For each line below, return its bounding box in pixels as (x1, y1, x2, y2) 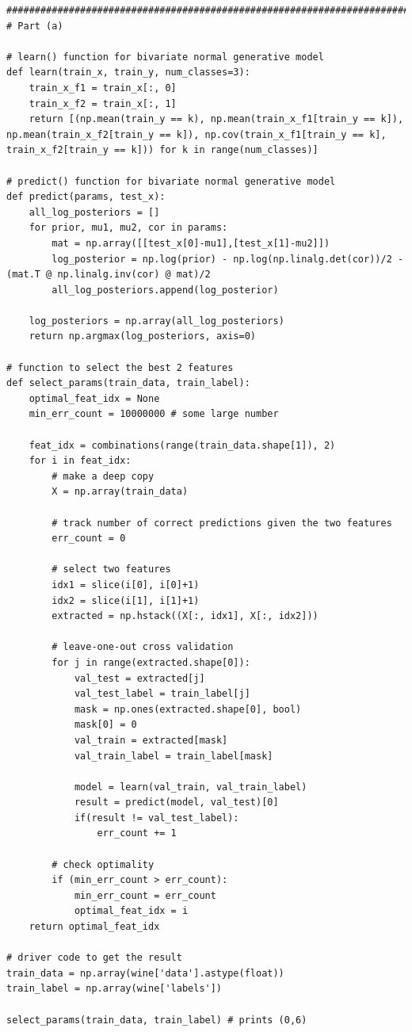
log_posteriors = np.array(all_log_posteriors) (29, 315, 284, 327)
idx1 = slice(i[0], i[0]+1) (51, 579, 200, 591)
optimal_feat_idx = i (74, 905, 189, 917)
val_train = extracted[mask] (74, 734, 228, 746)
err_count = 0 (51, 533, 126, 545)
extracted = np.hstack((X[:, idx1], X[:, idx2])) (51, 610, 319, 622)
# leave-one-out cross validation (51, 641, 234, 653)
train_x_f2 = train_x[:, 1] (29, 97, 177, 109)
